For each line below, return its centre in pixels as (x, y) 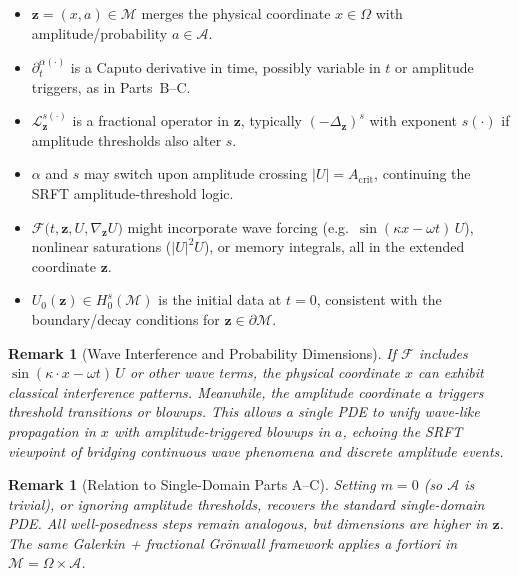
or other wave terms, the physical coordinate (265, 372)
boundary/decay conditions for (125, 318)
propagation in (52, 430)
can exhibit (451, 372)
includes (443, 352)
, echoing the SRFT (402, 430)
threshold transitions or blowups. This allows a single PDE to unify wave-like (244, 411)
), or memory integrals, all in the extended (334, 246)
